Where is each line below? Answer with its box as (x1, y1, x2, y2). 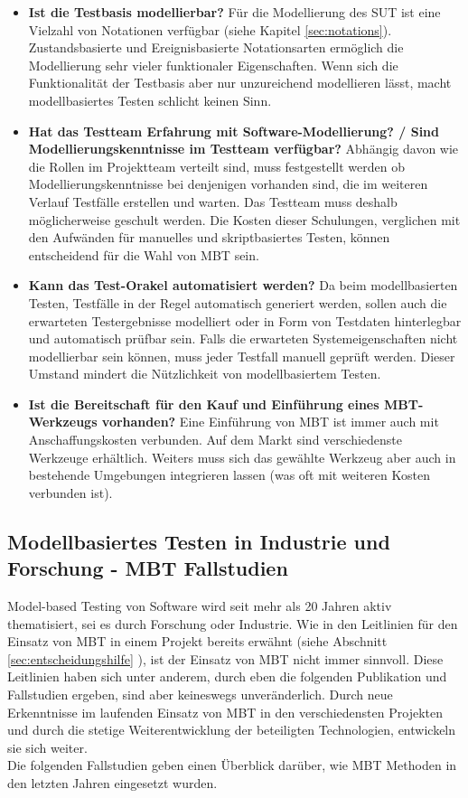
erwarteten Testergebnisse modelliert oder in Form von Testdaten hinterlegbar (28, 311, 462, 330)
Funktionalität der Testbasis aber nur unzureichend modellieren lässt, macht (28, 73, 452, 92)
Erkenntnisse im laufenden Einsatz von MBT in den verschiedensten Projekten (7, 702, 443, 721)
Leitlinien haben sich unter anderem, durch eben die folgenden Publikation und (7, 667, 447, 686)
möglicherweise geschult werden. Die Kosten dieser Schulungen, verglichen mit (28, 210, 461, 229)
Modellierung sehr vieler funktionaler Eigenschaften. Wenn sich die (28, 55, 398, 74)
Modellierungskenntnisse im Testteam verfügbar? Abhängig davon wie (28, 139, 459, 158)
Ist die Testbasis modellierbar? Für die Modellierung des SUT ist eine (28, 3, 441, 21)
